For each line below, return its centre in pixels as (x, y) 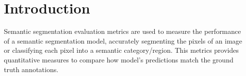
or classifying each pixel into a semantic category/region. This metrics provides (122, 50)
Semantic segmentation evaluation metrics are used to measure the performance (123, 31)
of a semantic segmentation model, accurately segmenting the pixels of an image (123, 40)
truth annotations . (31, 69)
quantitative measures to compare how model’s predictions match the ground (119, 59)
